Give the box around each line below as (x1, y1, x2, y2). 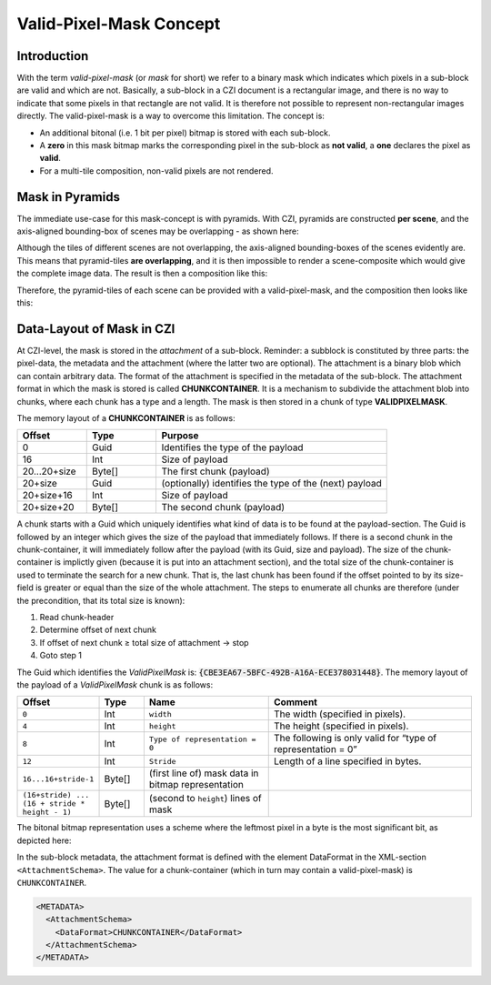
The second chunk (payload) (161, 501, 286, 514)
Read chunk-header (39, 612, 115, 623)
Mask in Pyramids (16, 189, 120, 205)
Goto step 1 (39, 650, 82, 661)
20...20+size (22, 465, 76, 477)
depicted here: (16, 835, 72, 846)
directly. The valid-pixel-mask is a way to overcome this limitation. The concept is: (16, 110, 325, 122)
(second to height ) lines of (148, 791, 263, 804)
